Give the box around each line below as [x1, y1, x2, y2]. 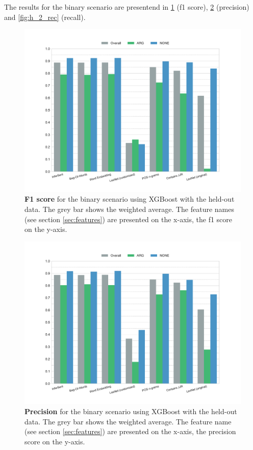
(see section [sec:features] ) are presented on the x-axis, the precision [24, 426, 236, 437]
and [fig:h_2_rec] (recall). [4, 11, 86, 22]
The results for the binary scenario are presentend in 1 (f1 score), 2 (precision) [4, 2, 249, 12]
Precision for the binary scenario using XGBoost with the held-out [24, 405, 237, 416]
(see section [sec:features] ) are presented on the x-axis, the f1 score [24, 213, 233, 224]
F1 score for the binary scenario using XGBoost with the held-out [24, 194, 235, 204]
